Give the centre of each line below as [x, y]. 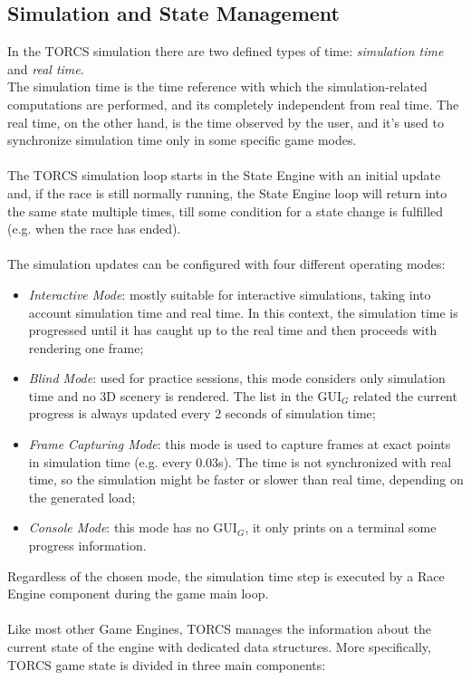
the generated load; [82, 497]
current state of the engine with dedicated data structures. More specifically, [219, 647]
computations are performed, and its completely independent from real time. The [233, 104]
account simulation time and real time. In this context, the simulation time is [243, 312]
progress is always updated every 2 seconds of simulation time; [202, 413]
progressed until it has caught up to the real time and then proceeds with [233, 330]
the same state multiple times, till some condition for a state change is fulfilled [226, 211]
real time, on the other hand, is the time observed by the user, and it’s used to [226, 122]
